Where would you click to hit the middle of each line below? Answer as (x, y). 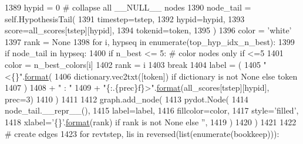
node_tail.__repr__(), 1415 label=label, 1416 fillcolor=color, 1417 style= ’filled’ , (152, 110)
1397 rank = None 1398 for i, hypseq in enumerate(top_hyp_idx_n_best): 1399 (150, 41)
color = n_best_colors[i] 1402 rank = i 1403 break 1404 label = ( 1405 (133, 64)
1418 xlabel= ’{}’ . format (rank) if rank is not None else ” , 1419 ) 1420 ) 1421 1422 (151, 121)
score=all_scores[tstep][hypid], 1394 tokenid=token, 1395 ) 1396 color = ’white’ (148, 30)
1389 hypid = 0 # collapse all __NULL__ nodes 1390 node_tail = (128, 7)
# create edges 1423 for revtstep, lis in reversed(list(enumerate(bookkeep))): (142, 133)
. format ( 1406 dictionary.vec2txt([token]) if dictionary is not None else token (160, 76)
